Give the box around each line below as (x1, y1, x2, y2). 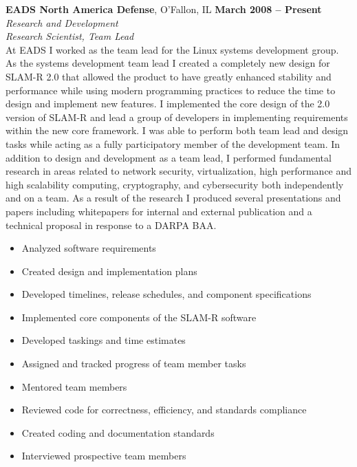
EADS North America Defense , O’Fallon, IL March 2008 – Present (6, 2, 322, 16)
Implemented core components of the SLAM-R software (21, 309, 257, 324)
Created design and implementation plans (21, 263, 197, 278)
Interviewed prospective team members (21, 448, 186, 463)
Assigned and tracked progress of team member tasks (21, 356, 246, 371)
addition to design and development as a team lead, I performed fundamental (6, 150, 332, 164)
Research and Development (6, 15, 118, 30)
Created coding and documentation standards (21, 425, 215, 439)
